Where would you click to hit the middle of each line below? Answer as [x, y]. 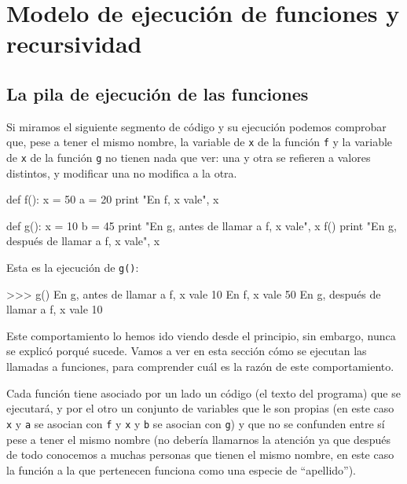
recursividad [74, 44]
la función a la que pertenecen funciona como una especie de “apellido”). [181, 469]
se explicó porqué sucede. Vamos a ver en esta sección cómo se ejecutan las [187, 351]
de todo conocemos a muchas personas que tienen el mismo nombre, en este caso [200, 455]
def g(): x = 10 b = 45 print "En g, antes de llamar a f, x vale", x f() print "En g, [202, 225]
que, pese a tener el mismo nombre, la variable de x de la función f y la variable [200, 142]
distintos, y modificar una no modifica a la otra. [122, 172]
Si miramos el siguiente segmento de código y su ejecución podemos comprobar [196, 126]
